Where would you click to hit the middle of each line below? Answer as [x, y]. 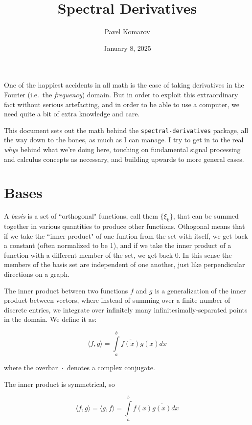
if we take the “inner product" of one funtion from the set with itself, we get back [126, 235]
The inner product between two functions [66, 290]
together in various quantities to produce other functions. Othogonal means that [125, 226]
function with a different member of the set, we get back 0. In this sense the [118, 255]
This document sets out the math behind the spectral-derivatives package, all [126, 130]
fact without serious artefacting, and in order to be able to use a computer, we [122, 104]
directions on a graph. [37, 274]
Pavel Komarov [127, 32]
